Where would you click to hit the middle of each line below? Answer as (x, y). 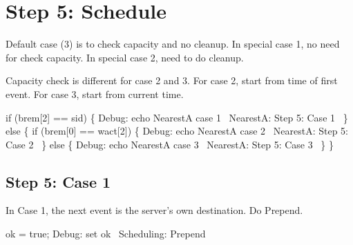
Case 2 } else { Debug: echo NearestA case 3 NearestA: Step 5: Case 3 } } (170, 144)
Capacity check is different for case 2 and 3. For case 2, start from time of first (172, 80)
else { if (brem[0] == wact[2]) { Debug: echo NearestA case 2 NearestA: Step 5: (177, 131)
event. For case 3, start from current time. (95, 94)
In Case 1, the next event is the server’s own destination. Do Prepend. (154, 210)
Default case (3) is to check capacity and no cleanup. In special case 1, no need (173, 44)
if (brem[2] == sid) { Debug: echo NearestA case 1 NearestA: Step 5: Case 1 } (177, 117)
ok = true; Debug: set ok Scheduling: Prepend (106, 234)
